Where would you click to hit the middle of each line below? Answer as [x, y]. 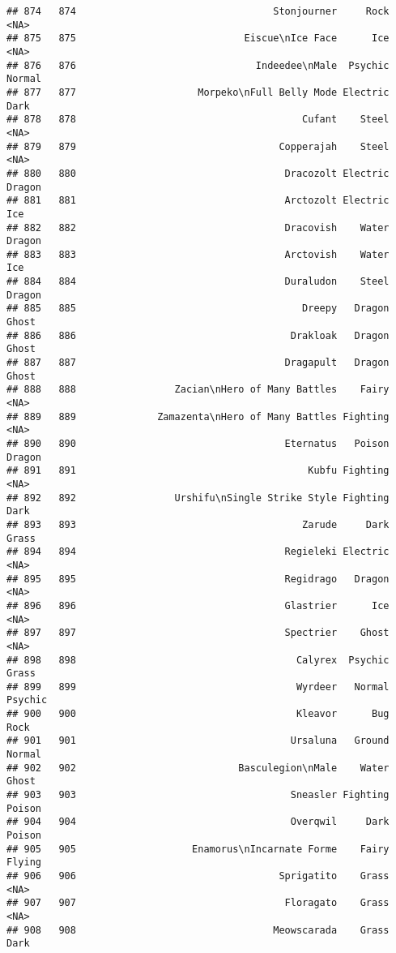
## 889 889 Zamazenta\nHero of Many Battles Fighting [198, 416]
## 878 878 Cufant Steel [198, 120]
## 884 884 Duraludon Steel [198, 282]
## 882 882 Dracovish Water [198, 228]
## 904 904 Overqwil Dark [198, 822]
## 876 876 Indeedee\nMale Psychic [198, 65]
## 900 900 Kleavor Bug [198, 714]
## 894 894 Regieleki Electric [198, 552]
